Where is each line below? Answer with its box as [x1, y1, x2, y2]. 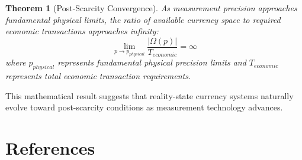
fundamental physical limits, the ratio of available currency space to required [5, 13, 281, 25]
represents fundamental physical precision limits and [57, 56, 246, 68]
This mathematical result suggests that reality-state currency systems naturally [5, 89, 294, 102]
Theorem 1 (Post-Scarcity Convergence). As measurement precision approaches [5, 2, 297, 14]
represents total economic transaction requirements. [5, 70, 191, 82]
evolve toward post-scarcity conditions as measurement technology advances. [5, 101, 283, 113]
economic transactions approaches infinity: [5, 25, 159, 37]
